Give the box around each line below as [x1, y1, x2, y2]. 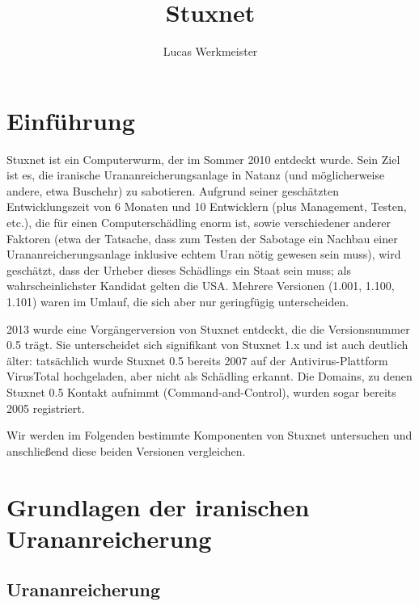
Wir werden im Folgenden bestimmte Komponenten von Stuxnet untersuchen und [6, 427, 413, 444]
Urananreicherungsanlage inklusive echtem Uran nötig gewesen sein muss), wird [6, 246, 401, 263]
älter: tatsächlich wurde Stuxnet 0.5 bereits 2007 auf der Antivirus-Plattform [6, 351, 388, 368]
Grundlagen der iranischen [6, 490, 310, 523]
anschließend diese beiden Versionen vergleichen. [6, 442, 246, 459]
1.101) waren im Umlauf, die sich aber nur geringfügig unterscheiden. [6, 293, 349, 309]
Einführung [6, 103, 135, 137]
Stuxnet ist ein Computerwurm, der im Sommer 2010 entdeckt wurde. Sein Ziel [6, 150, 400, 167]
